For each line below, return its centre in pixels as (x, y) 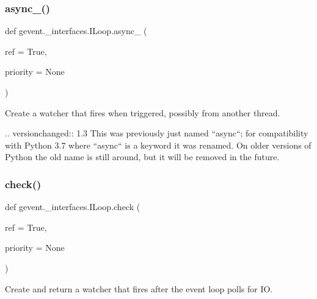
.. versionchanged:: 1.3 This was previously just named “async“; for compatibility (157, 133)
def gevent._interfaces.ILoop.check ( (73, 207)
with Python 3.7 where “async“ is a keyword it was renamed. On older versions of (158, 145)
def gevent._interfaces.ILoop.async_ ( (76, 31)
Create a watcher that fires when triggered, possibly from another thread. (143, 112)
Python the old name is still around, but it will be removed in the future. (142, 157)
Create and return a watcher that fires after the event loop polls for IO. (139, 288)
